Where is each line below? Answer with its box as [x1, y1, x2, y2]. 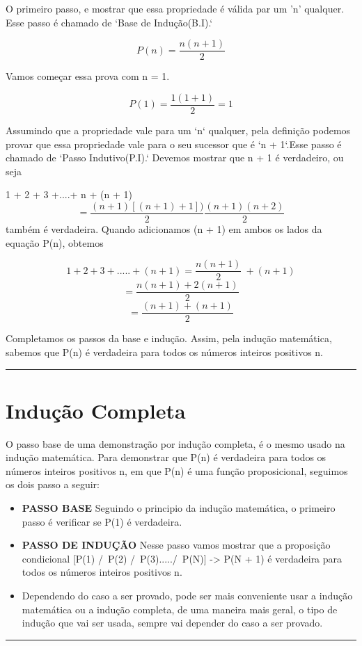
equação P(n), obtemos [6, 235, 104, 250]
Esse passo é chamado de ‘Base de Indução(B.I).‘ [6, 15, 213, 29]
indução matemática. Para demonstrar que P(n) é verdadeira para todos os [6, 450, 326, 465]
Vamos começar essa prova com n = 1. [6, 69, 170, 83]
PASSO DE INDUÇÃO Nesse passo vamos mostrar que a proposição [22, 538, 331, 552]
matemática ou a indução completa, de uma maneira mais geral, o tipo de [22, 601, 338, 616]
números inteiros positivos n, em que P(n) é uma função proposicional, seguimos [6, 463, 348, 478]
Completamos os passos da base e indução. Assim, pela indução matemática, [6, 331, 332, 346]
